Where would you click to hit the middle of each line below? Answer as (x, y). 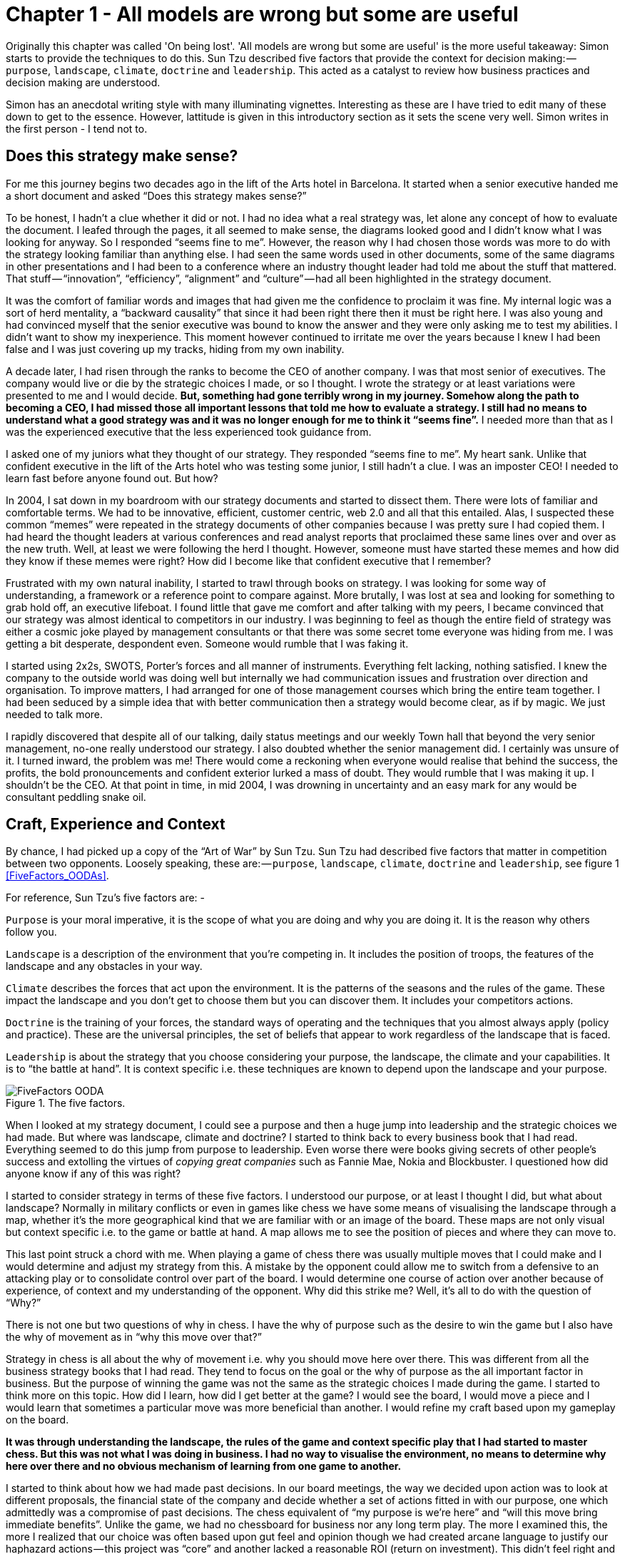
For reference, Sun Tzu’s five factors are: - (106, 898)
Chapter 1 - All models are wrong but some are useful (262, 14)
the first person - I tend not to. (77, 128)
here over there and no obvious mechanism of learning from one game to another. (204, 1466)
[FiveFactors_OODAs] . (57, 876)
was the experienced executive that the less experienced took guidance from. (189, 431)
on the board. (37, 1420)
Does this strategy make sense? (122, 156)
